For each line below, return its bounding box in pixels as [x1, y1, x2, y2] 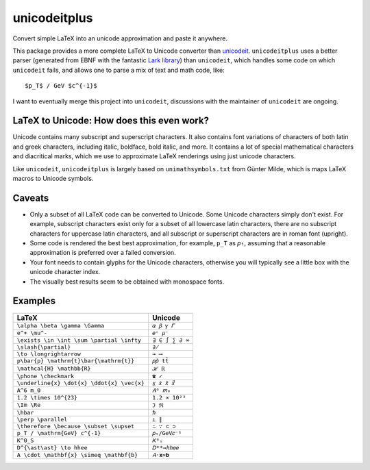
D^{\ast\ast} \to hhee [16, 444, 88, 452]
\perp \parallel [16, 415, 68, 423]
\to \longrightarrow [16, 350, 82, 358]
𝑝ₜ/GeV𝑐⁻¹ [151, 429, 182, 436]
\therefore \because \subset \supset [16, 422, 135, 430]
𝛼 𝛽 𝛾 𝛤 [151, 322, 175, 329]
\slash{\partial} [16, 343, 71, 351]
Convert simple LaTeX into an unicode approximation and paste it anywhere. [12, 34, 227, 42]
